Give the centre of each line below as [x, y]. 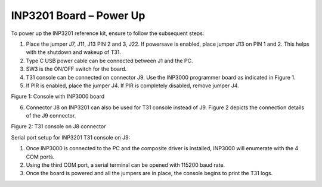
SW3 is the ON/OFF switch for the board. [76, 69]
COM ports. [40, 157]
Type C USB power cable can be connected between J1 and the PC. [109, 61]
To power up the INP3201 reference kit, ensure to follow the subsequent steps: [108, 33]
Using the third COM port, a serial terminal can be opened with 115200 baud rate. [126, 165]
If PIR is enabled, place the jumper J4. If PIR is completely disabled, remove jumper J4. [133, 85]
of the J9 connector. [51, 116]
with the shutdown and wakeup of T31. [74, 52]
